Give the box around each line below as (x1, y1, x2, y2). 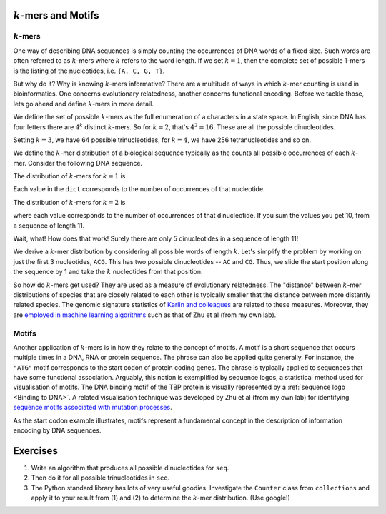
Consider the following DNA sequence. (27, 158, 143, 167)
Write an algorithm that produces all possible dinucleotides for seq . (31, 463, 229, 472)
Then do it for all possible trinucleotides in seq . (31, 473, 170, 482)
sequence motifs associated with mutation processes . (13, 403, 172, 412)
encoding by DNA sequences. (13, 426, 102, 435)
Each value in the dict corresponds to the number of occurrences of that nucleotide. (13, 185, 265, 193)
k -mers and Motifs (13, 9, 99, 21)
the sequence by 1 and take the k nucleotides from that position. (13, 268, 203, 276)
